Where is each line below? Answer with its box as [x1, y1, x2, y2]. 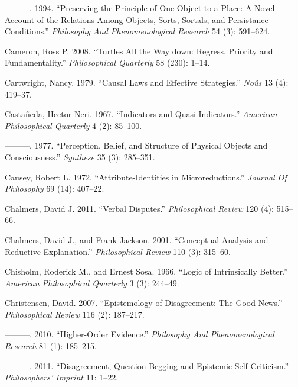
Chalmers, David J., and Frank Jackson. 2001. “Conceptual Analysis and [5, 233, 268, 246]
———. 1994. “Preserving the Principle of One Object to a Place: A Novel [5, 2, 275, 14]
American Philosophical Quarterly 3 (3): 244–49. [5, 276, 179, 289]
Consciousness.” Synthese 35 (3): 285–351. [5, 150, 155, 163]
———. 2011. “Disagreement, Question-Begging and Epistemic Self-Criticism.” [5, 359, 289, 372]
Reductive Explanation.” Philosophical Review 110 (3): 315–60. [5, 245, 231, 257]
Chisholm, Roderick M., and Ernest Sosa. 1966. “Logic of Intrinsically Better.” [5, 265, 288, 278]
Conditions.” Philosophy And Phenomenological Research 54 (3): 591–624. [5, 25, 270, 37]
